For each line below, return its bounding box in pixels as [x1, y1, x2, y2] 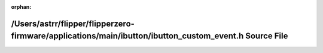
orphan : [11, 4, 32, 10]
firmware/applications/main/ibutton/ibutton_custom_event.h [11, 31, 244, 41]
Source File [245, 31, 288, 41]
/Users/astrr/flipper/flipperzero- [11, 18, 135, 29]
